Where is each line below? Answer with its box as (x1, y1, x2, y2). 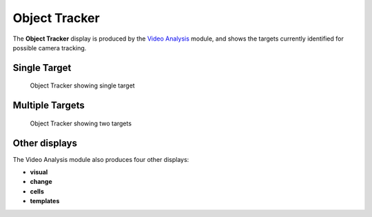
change (30, 178, 52, 186)
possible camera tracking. (12, 43, 87, 52)
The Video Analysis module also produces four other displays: (12, 155, 189, 163)
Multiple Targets (12, 100, 85, 112)
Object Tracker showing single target (30, 81, 135, 90)
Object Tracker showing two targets (30, 119, 132, 127)
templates (30, 197, 60, 205)
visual (30, 168, 48, 176)
